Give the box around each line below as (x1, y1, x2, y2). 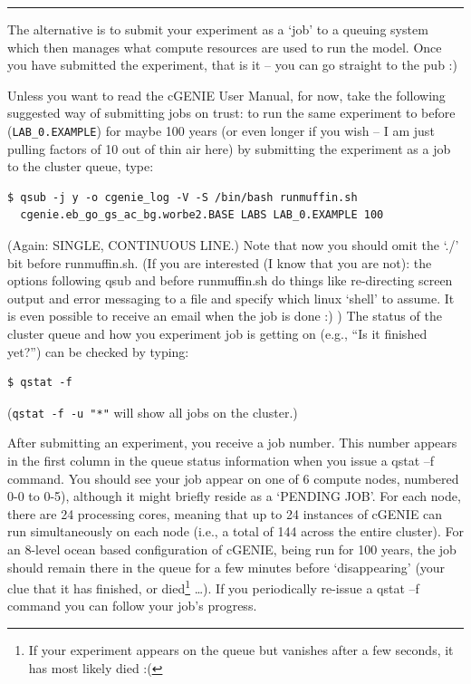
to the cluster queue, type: (7, 157, 154, 176)
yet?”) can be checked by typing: (7, 342, 189, 361)
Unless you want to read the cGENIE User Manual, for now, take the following (7, 85, 446, 104)
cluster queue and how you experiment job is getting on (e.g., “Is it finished (7, 323, 428, 342)
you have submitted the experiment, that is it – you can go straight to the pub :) (7, 55, 457, 74)
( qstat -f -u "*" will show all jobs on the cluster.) (7, 402, 298, 421)
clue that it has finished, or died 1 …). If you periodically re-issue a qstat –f (7, 576, 419, 597)
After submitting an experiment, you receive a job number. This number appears (7, 433, 457, 452)
